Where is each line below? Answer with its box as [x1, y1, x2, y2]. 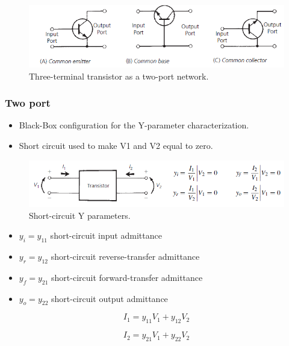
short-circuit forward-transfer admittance [51, 271, 203, 283]
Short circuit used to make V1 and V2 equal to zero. [19, 139, 213, 151]
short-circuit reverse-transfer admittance [51, 250, 200, 262]
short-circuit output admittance [51, 292, 168, 304]
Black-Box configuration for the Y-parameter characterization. [19, 119, 249, 131]
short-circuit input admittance [50, 229, 162, 242]
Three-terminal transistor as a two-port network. [29, 69, 209, 82]
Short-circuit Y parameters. [29, 209, 131, 221]
